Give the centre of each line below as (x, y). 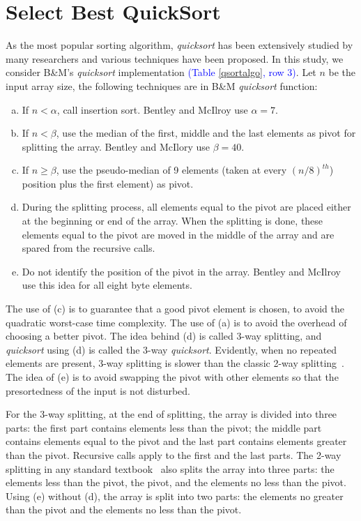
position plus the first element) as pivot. (108, 183)
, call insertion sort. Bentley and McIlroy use (152, 109)
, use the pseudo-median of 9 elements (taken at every (171, 170)
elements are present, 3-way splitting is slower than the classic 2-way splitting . (175, 363)
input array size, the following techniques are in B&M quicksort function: (162, 85)
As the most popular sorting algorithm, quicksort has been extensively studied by (179, 45)
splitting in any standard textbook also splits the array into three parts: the (170, 468)
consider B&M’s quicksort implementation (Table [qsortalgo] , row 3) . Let (161, 72)
